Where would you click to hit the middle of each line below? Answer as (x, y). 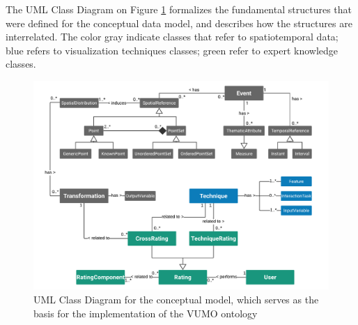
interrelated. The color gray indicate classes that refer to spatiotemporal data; (172, 37)
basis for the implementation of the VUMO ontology (146, 313)
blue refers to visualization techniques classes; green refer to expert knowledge (172, 50)
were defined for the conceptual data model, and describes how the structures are (179, 23)
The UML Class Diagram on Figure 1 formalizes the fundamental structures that (179, 9)
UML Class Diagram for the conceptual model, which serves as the (176, 299)
